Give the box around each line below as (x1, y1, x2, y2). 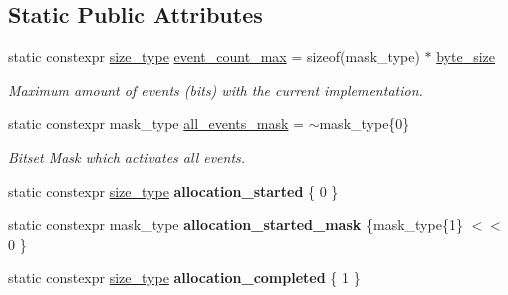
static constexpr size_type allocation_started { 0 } (8, 180, 339, 201)
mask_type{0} (319, 113, 410, 134)
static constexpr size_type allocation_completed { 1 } (8, 267, 361, 288)
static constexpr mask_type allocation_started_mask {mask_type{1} (8, 214, 463, 235)
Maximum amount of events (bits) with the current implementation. (8, 79, 423, 100)
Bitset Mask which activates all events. (8, 146, 246, 167)
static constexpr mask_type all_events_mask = (8, 113, 304, 134)
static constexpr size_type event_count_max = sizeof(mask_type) (8, 46, 420, 67)
